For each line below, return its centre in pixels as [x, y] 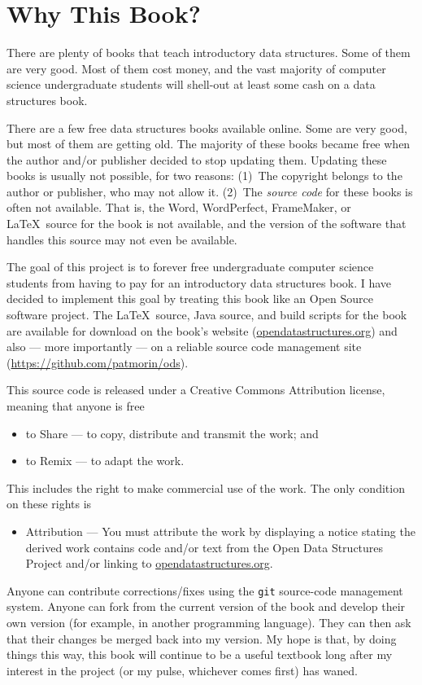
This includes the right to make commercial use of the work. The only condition [206, 487]
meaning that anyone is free [76, 406]
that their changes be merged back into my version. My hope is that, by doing [202, 638]
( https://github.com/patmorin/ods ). [98, 362]
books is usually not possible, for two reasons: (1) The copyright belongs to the [204, 176]
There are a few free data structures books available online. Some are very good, [207, 127]
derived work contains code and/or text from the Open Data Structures [204, 547]
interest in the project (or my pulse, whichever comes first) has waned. [182, 670]
